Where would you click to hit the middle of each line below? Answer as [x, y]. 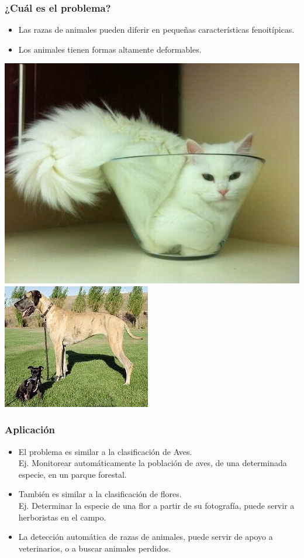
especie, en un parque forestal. [72, 474]
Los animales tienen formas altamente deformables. [110, 49]
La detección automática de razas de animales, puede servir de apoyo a [146, 537]
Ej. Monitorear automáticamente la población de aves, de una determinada [153, 463]
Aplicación [30, 429]
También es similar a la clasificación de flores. [100, 494]
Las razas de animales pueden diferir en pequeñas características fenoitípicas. [156, 30]
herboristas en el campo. [62, 517]
